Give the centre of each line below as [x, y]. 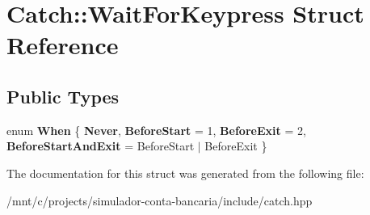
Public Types [63, 96]
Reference [63, 45]
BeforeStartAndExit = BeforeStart [101, 146]
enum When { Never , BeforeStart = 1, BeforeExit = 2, [156, 130]
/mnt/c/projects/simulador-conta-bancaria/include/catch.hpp [160, 200]
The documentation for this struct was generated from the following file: [185, 173]
